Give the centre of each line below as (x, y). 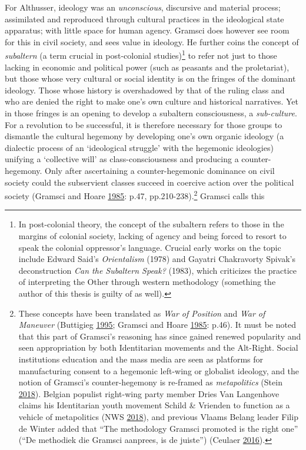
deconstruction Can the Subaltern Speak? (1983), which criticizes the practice (158, 270)
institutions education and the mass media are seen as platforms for (141, 359)
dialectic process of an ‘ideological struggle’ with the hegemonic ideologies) (139, 147)
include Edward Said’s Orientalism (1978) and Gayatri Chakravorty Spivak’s (157, 259)
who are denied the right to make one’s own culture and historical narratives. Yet (152, 101)
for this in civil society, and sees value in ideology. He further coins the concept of (152, 41)
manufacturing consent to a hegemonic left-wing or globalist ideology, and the (159, 370)
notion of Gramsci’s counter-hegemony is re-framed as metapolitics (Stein (150, 382)
